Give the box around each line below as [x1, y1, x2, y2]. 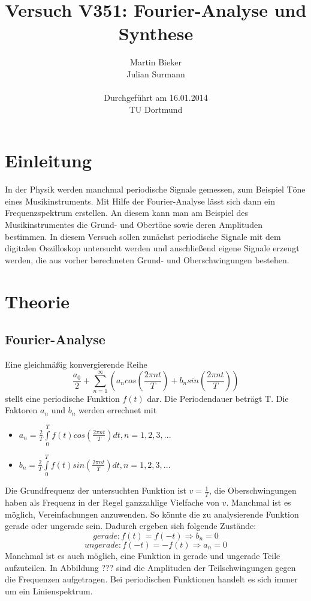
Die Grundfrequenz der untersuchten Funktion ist [5, 484, 187, 497]
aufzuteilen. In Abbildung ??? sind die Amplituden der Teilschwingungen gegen [5, 561, 296, 573]
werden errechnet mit [78, 404, 157, 416]
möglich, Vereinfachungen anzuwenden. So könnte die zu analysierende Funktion [5, 507, 299, 520]
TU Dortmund [129, 103, 183, 115]
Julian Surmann [126, 67, 185, 80]
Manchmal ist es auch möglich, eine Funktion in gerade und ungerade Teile [5, 549, 280, 561]
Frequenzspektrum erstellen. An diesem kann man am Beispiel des [5, 206, 249, 219]
